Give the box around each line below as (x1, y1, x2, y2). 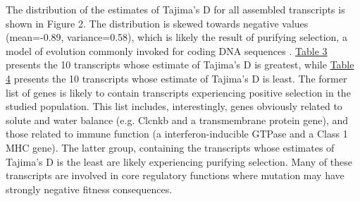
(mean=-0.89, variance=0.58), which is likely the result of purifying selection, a (6, 30, 347, 44)
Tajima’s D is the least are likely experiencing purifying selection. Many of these (6, 154, 352, 169)
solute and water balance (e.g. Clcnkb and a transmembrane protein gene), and (6, 112, 349, 127)
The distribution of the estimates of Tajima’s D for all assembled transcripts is (6, 2, 345, 16)
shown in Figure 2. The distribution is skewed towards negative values (6, 16, 309, 30)
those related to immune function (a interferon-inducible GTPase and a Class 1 (6, 126, 348, 141)
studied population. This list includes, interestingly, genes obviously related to (6, 99, 342, 114)
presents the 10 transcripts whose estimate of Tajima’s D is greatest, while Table (6, 57, 354, 72)
